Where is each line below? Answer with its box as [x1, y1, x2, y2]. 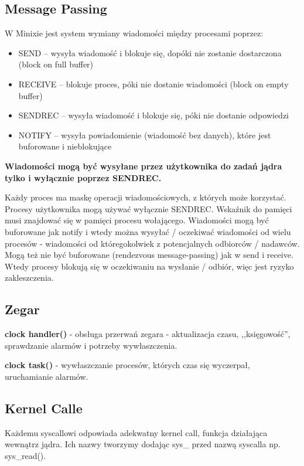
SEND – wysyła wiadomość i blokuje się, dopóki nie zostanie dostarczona [18, 46, 282, 59]
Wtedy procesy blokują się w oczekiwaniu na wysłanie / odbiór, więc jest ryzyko [5, 260, 294, 272]
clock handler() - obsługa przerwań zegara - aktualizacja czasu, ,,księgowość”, [5, 328, 291, 340]
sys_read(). [5, 449, 46, 461]
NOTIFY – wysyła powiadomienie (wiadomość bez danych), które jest [18, 128, 271, 141]
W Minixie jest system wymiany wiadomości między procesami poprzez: [5, 27, 264, 39]
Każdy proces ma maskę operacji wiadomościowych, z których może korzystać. [5, 191, 286, 203]
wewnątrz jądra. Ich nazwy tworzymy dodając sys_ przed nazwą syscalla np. [5, 438, 281, 450]
